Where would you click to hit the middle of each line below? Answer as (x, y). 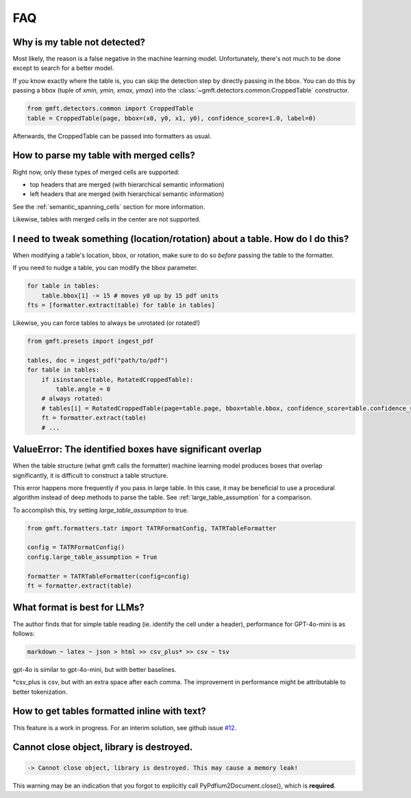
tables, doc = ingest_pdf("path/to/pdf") (98, 360)
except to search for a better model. (63, 68)
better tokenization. (40, 692)
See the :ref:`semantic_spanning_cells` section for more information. (109, 206)
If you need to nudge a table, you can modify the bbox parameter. (105, 268)
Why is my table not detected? (79, 42)
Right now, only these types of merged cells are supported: (96, 172)
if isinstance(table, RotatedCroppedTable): (117, 379)
